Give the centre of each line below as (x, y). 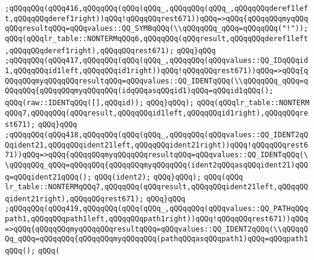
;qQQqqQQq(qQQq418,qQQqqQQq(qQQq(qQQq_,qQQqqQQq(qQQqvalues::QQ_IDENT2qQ (157, 135)
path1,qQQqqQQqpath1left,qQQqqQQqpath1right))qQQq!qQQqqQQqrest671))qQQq (157, 219)
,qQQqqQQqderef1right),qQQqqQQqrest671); (90, 50)
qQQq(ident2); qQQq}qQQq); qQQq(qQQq (168, 177)
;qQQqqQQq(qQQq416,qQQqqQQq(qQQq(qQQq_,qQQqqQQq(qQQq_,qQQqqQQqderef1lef (157, 8)
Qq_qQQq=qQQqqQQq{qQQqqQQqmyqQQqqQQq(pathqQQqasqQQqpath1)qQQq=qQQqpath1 (157, 239)
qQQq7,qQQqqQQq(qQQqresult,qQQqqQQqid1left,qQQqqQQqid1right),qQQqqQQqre (157, 113)
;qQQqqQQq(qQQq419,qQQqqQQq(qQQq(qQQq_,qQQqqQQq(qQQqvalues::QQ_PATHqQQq (157, 209)
